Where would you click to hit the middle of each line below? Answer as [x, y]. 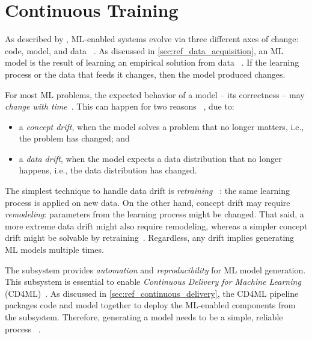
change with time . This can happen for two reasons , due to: [120, 106]
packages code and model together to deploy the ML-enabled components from [150, 305]
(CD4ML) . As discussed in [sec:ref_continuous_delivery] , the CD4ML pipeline [152, 293]
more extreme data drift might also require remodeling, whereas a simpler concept [156, 225]
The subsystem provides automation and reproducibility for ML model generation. [155, 269]
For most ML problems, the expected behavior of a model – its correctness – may [155, 94]
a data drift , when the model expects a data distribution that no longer [150, 158]
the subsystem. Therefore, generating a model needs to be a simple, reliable [144, 317]
